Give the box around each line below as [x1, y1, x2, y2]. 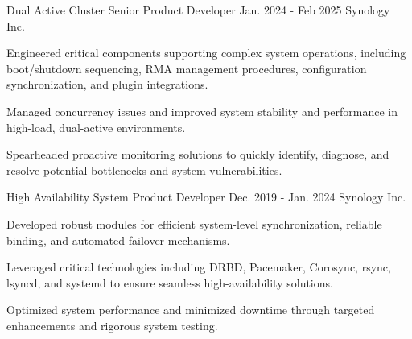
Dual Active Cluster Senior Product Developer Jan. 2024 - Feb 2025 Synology [6, 2, 390, 18]
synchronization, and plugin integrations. [6, 76, 208, 93]
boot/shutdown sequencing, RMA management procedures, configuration [6, 60, 367, 76]
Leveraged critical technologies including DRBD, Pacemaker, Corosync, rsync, [6, 258, 391, 275]
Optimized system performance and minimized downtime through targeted [6, 301, 375, 318]
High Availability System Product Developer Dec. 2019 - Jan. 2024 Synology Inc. [6, 188, 406, 205]
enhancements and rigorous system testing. [6, 316, 218, 333]
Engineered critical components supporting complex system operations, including [6, 44, 406, 61]
